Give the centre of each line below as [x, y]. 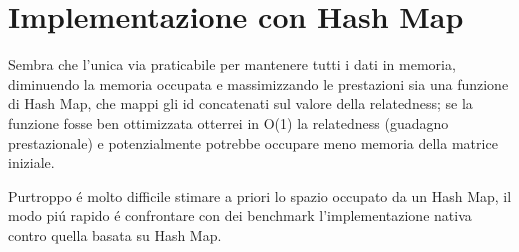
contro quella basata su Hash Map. [115, 234]
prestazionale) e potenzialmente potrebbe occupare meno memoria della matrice [253, 142]
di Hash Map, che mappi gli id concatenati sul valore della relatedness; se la [240, 103]
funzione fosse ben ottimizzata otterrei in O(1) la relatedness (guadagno [228, 122]
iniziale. [31, 162]
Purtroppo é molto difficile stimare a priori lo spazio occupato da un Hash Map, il [260, 195]
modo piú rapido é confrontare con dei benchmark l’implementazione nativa [240, 215]
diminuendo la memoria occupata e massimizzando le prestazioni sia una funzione [258, 83]
